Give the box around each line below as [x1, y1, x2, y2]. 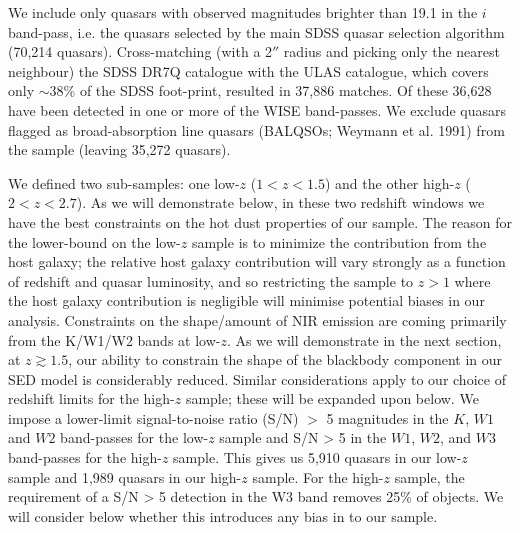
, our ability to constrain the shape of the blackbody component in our [68, 349, 503, 370]
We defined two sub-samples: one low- [8, 172, 240, 193]
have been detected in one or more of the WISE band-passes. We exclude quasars [8, 99, 507, 120]
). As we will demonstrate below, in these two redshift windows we [76, 192, 485, 213]
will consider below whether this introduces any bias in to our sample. [8, 505, 438, 526]
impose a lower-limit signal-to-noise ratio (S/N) [8, 407, 299, 428]
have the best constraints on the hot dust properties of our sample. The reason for [8, 211, 512, 232]
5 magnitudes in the [326, 407, 449, 428]
